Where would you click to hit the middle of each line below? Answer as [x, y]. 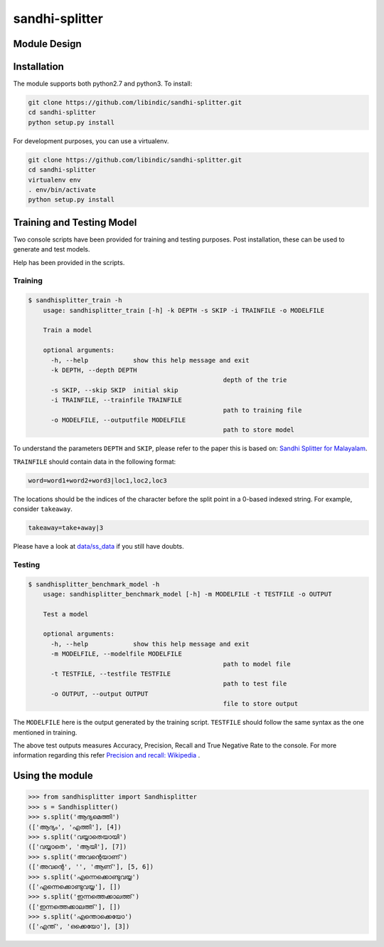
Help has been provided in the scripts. [69, 262]
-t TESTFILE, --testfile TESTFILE [111, 674]
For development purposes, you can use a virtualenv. [91, 141]
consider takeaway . [43, 509]
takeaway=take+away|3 [66, 528]
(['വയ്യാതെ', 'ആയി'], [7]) [78, 847]
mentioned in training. [45, 732]
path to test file [255, 684]
